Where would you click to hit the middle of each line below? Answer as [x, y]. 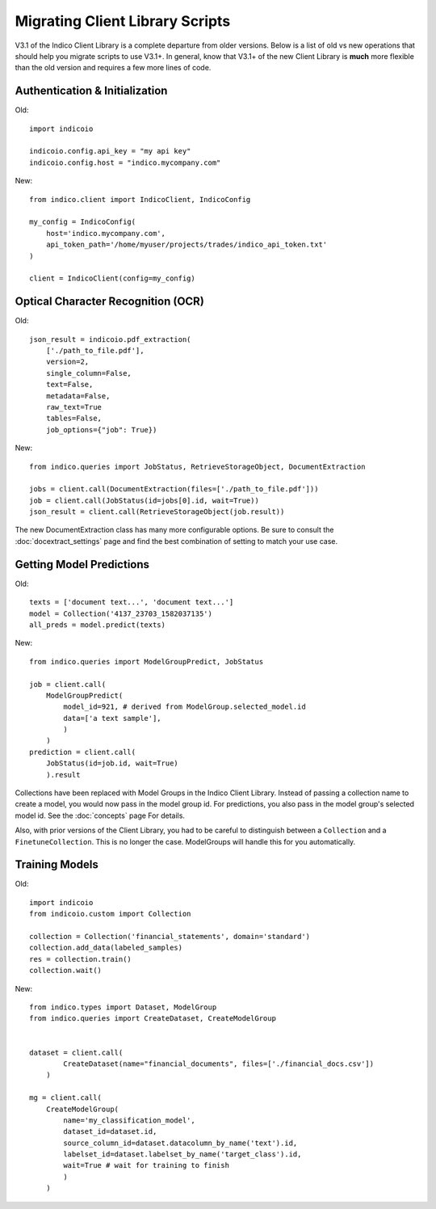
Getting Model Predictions [82, 564]
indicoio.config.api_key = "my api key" [110, 151]
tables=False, [74, 419]
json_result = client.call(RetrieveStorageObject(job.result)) [157, 512]
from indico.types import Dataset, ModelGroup [123, 1007]
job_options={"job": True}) [101, 430]
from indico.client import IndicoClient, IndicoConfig [140, 199]
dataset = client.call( [76, 1052]
